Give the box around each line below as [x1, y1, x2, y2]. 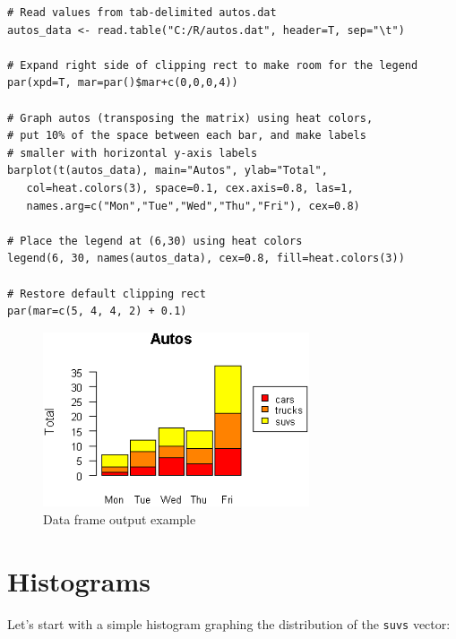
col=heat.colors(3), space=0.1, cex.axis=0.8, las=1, [26, 181, 354, 194]
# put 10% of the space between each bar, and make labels [7, 129, 366, 142]
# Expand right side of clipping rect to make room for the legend [7, 58, 418, 72]
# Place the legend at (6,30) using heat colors [7, 234, 303, 247]
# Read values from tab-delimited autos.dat [7, 6, 277, 19]
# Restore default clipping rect [7, 287, 206, 300]
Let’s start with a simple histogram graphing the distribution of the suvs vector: [7, 614, 451, 633]
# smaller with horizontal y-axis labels [7, 146, 258, 160]
